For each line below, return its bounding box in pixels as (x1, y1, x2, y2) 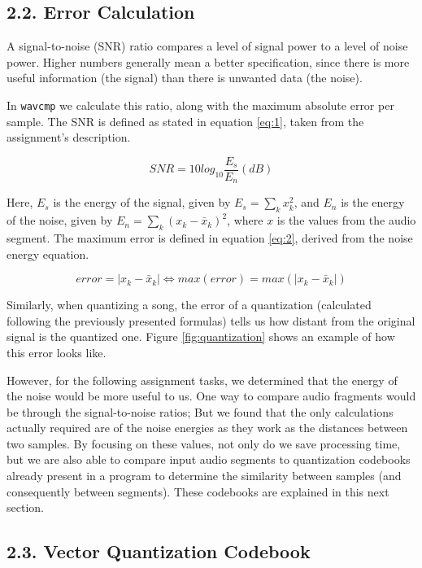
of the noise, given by (7, 212, 113, 229)
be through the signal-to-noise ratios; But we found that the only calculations (7, 403, 394, 420)
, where (227, 212, 263, 229)
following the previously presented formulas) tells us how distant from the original (7, 312, 415, 329)
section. (7, 499, 44, 516)
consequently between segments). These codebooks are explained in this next (7, 483, 389, 500)
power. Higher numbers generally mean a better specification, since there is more (7, 53, 410, 70)
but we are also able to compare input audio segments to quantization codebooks (7, 451, 411, 468)
